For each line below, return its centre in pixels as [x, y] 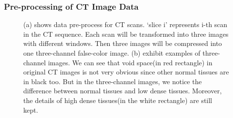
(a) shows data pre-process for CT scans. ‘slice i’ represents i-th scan [125, 24]
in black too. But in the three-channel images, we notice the [113, 81]
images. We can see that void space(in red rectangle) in [130, 62]
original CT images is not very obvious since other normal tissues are [126, 72]
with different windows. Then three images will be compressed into [123, 43]
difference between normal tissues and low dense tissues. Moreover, [123, 91]
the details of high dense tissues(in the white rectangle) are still [118, 100]
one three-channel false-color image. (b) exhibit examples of [112, 53]
